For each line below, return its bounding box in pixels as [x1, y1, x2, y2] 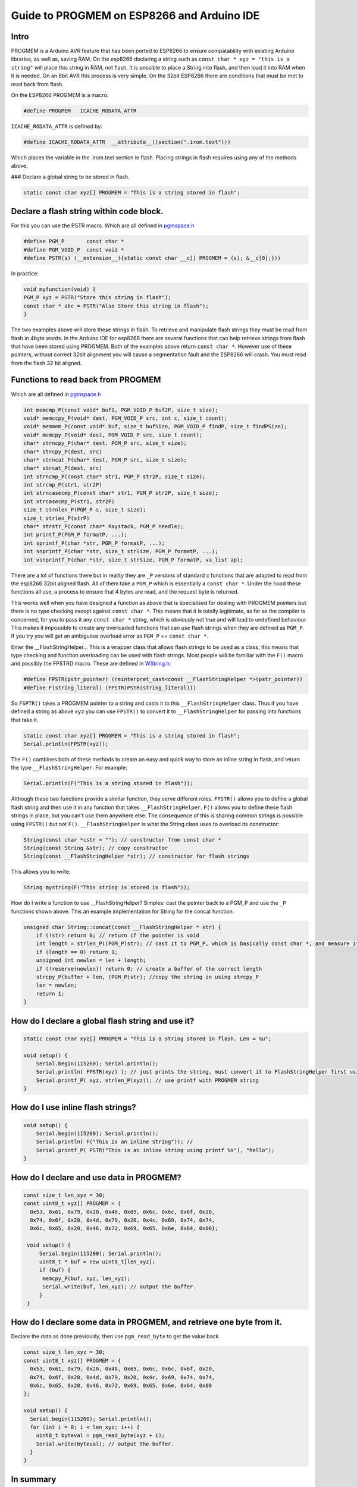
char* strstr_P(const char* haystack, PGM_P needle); [23, 523, 184, 530]
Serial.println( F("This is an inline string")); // [36, 1138, 193, 1145]
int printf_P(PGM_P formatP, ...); [23, 531, 127, 538]
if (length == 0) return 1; [36, 949, 118, 955]
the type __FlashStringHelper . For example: [11, 764, 127, 771]
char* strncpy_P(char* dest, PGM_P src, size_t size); [23, 440, 187, 447]
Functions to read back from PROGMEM [11, 375, 161, 385]
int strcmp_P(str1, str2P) [23, 482, 102, 488]
